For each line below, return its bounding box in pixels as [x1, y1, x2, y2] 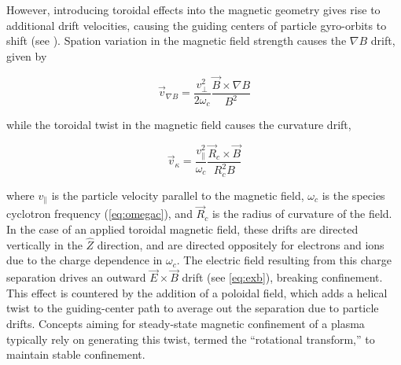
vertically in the [6, 236, 83, 253]
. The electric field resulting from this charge [176, 252, 392, 268]
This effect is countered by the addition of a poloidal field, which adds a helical [6, 284, 388, 300]
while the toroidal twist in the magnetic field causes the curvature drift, [6, 116, 351, 133]
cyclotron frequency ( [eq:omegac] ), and [6, 205, 193, 222]
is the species [322, 186, 385, 203]
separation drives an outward [6, 269, 146, 286]
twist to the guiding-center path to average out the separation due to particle [6, 300, 379, 316]
